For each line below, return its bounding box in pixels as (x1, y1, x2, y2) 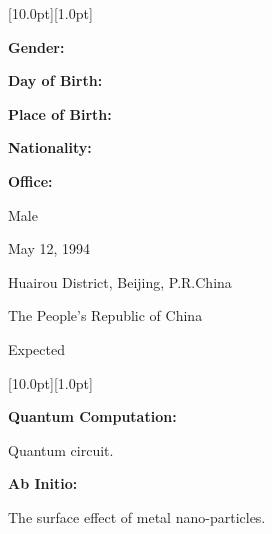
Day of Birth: (8, 70, 103, 91)
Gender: (8, 36, 65, 57)
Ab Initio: (8, 473, 78, 494)
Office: (8, 170, 53, 191)
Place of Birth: (8, 103, 112, 124)
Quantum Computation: (8, 406, 177, 427)
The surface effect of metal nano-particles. (8, 506, 266, 527)
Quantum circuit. (8, 439, 114, 460)
